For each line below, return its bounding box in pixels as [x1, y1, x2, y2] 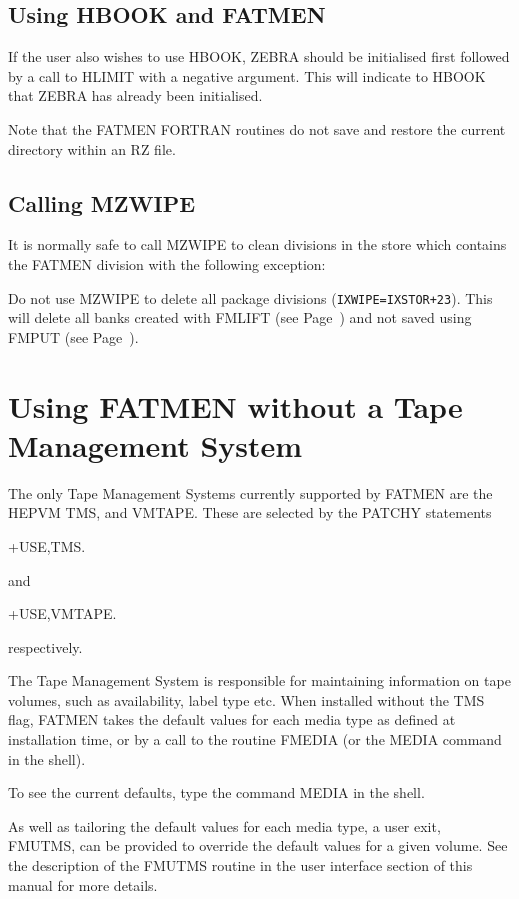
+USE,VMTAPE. [8, 603, 117, 624]
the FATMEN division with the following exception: [8, 253, 326, 274]
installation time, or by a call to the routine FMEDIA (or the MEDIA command [8, 729, 502, 750]
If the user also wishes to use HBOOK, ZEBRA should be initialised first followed [8, 46, 510, 67]
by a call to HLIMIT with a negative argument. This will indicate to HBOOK [8, 65, 486, 86]
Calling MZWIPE [8, 187, 196, 218]
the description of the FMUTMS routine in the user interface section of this [8, 855, 473, 876]
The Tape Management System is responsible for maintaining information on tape [8, 670, 511, 691]
